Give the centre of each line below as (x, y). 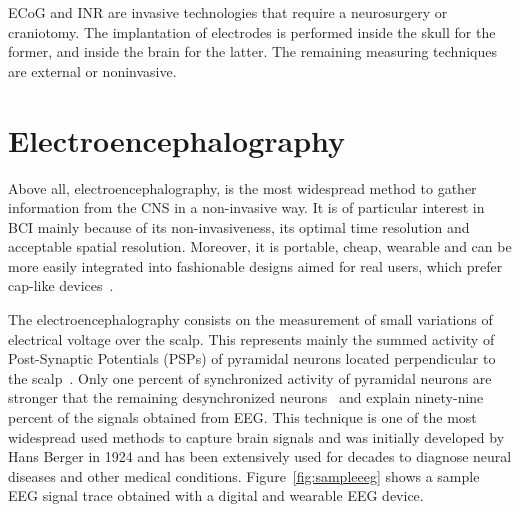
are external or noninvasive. (92, 70)
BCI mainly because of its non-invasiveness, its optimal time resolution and (239, 226)
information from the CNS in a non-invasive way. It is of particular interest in (246, 207)
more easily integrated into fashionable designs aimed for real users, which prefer (255, 265)
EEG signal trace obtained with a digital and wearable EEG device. (216, 495)
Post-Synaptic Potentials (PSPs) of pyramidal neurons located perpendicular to (252, 358)
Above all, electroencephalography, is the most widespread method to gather (242, 187)
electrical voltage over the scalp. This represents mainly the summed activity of (251, 338)
